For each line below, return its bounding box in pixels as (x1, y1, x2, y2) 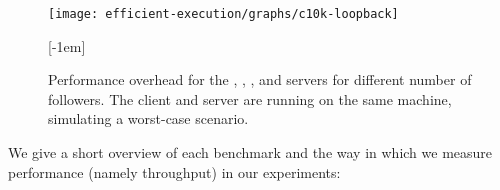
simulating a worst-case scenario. (48, 108, 249, 129)
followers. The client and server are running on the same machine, (48, 88, 452, 109)
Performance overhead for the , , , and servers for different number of (48, 69, 472, 90)
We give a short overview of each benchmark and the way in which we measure (8, 142, 493, 163)
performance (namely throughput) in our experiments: (8, 161, 341, 182)
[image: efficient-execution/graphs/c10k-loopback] (48, 7, 399, 21)
